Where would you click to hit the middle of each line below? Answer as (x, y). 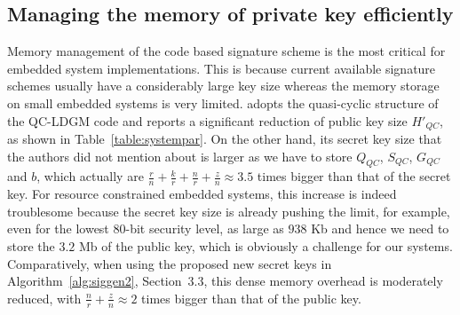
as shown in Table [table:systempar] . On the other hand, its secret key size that (225, 139)
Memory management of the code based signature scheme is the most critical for (226, 51)
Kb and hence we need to (380, 228)
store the (31, 246)
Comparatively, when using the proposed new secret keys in (170, 263)
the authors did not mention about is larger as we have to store (180, 156)
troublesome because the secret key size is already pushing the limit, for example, (229, 211)
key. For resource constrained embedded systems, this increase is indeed (202, 194)
